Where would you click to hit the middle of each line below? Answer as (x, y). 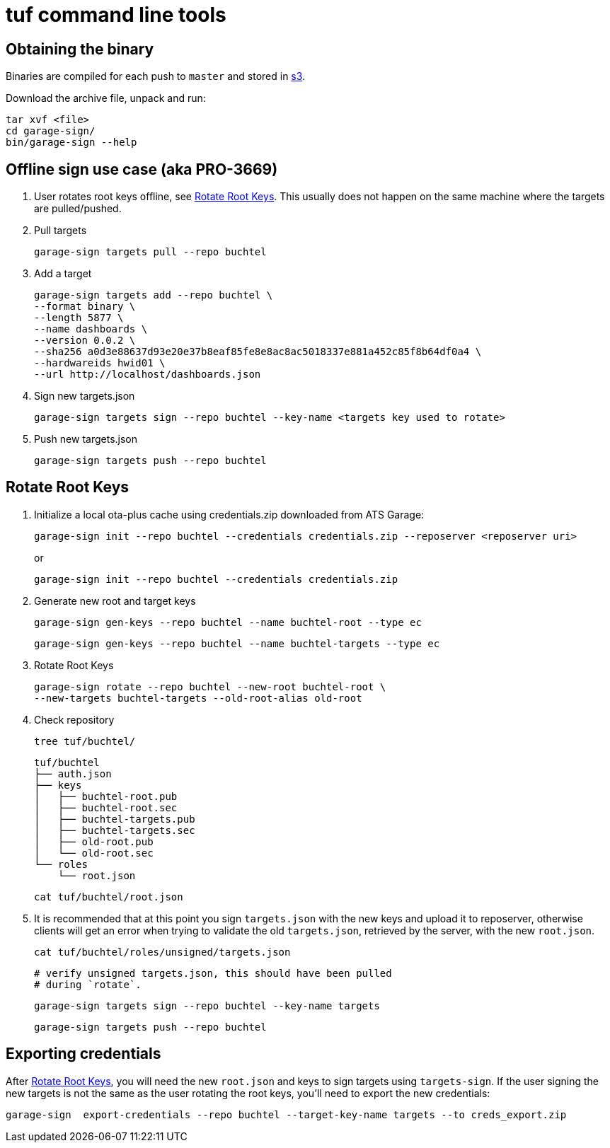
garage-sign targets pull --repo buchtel (150, 252)
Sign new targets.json (85, 396)
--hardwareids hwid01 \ (100, 363)
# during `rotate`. (88, 984)
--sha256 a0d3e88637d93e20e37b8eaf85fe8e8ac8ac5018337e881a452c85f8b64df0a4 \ (258, 352)
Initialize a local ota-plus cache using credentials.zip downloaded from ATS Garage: (229, 514)
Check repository (74, 719)
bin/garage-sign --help (71, 143)
